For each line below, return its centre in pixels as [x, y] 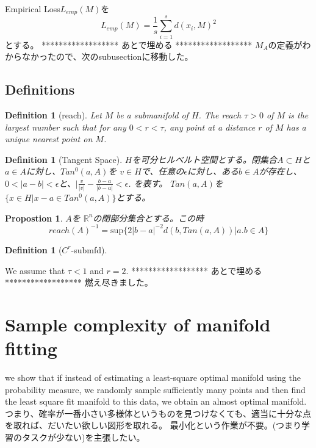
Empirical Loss [33, 9]
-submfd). [89, 249]
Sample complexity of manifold [138, 324]
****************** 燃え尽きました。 [79, 282]
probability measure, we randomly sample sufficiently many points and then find [155, 389]
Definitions [40, 89]
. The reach [220, 114]
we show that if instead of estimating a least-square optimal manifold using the [153, 378]
